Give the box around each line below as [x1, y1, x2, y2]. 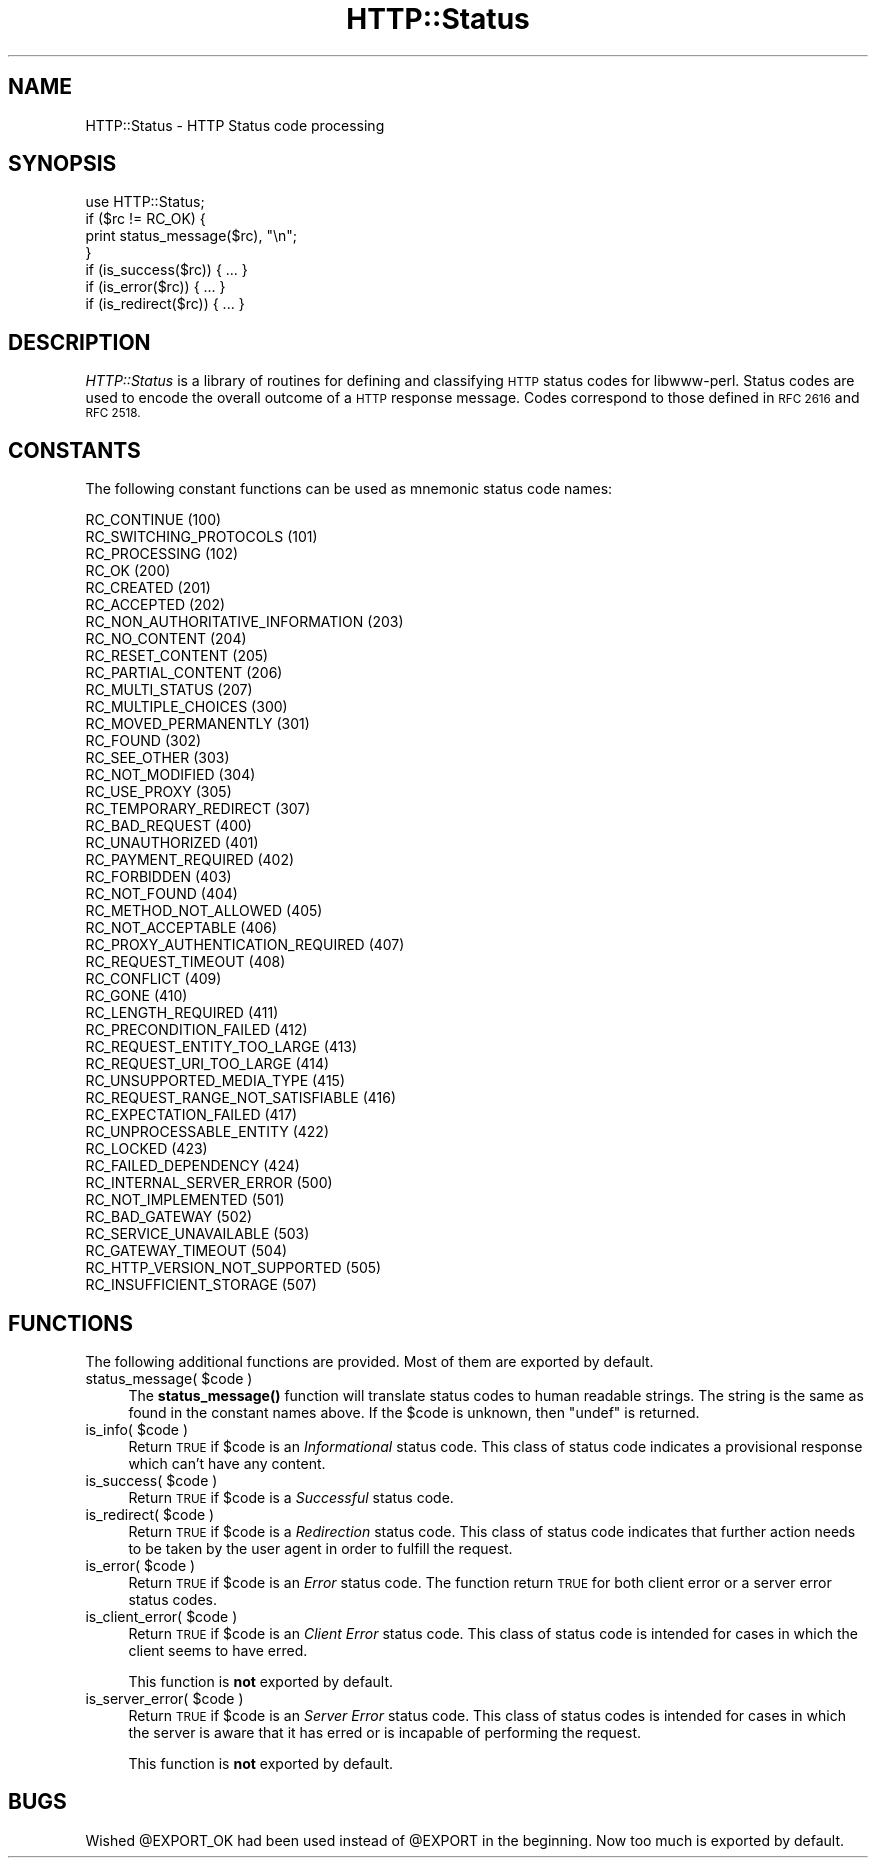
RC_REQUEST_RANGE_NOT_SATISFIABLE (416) [85, 1089, 397, 1107]
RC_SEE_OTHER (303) [85, 749, 230, 767]
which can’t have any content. [128, 1454, 326, 1472]
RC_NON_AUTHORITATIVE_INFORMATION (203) [85, 613, 404, 631]
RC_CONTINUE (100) [85, 511, 222, 529]
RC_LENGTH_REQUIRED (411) [85, 1004, 279, 1022]
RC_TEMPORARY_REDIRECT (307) [85, 800, 311, 818]
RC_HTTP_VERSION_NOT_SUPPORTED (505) [85, 1259, 382, 1277]
